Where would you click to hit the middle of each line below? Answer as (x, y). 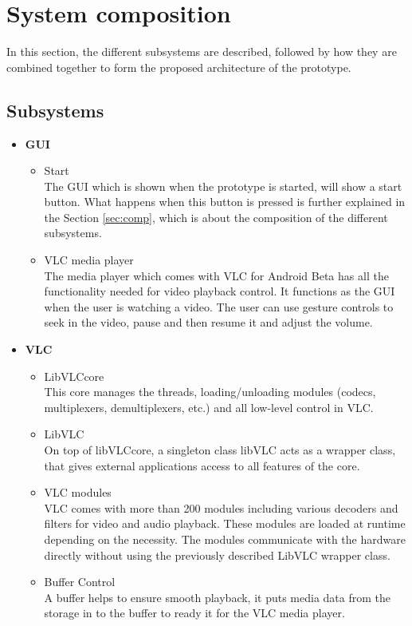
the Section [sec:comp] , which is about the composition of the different (216, 217)
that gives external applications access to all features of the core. (202, 465)
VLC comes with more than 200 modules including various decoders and (221, 507)
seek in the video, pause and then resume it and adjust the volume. (208, 322)
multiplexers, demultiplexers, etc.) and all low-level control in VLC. (209, 407)
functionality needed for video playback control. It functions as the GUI (220, 291)
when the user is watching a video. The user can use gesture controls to (219, 306)
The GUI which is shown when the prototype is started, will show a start (223, 186)
